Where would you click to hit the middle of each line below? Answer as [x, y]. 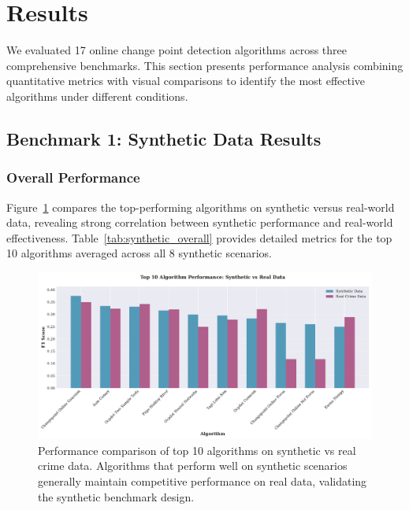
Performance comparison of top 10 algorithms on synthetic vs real [197, 450]
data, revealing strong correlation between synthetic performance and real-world [200, 222]
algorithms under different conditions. [97, 96]
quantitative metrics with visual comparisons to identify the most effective [186, 81]
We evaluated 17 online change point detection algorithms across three [177, 50]
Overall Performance [73, 177]
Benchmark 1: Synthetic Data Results [164, 138]
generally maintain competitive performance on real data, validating [203, 481]
